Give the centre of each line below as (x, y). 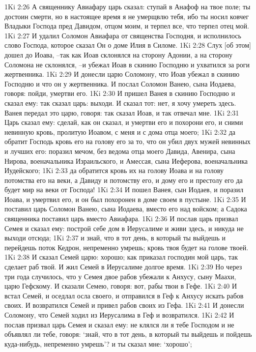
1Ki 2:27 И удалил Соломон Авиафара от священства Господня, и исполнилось (123, 35)
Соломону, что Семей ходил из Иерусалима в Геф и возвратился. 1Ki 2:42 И (119, 315)
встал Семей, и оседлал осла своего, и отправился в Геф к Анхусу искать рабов (124, 295)
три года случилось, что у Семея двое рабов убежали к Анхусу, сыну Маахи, (120, 276)
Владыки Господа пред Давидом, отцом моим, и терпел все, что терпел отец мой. (127, 26)
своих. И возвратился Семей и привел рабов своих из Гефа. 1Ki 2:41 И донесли (124, 305)
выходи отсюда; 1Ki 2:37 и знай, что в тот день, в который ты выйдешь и (115, 238)
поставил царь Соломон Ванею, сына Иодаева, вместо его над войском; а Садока (126, 209)
